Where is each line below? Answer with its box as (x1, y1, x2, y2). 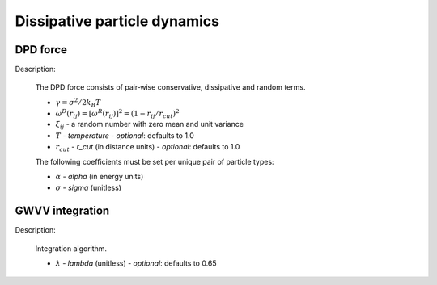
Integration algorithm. (35, 243, 108, 254)
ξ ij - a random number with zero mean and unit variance (55, 119, 244, 131)
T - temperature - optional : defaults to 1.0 (55, 130, 194, 140)
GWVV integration (15, 204, 110, 218)
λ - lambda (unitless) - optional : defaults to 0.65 (55, 258, 218, 268)
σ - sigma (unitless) (55, 182, 121, 193)
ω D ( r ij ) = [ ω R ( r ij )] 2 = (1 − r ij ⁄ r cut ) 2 (55, 107, 180, 120)
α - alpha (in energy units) (55, 171, 144, 181)
